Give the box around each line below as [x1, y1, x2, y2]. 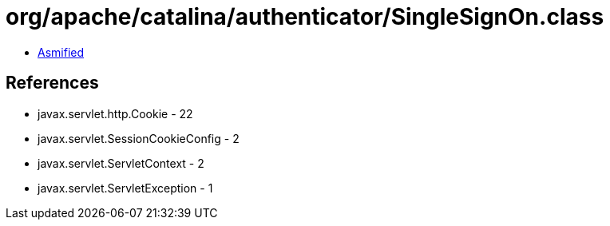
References [6, 73, 99, 93]
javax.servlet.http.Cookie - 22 [38, 106, 193, 121]
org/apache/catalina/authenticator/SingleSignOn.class [6, 3, 604, 30]
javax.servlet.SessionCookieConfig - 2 [38, 131, 240, 145]
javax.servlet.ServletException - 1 [38, 180, 213, 195]
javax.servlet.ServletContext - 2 [38, 156, 204, 170]
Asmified [38, 45, 85, 59]
